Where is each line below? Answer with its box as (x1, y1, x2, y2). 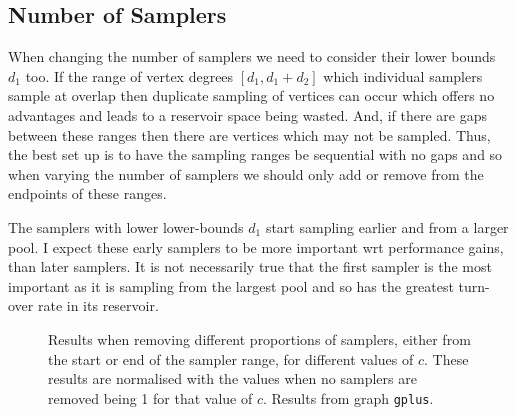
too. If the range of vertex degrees (25, 65, 234, 86)
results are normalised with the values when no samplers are (48, 368, 417, 389)
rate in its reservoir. (37, 295, 159, 316)
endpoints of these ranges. (8, 183, 167, 204)
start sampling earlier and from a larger (265, 216, 509, 237)
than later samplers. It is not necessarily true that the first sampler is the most (8, 256, 492, 277)
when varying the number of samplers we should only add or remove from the (8, 163, 484, 184)
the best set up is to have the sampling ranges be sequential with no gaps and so (8, 144, 503, 165)
